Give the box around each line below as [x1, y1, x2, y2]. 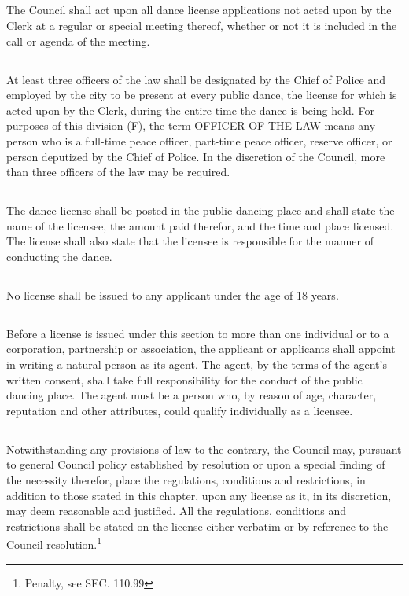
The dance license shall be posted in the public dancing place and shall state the [6, 202, 395, 219]
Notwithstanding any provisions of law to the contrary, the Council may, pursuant [6, 440, 402, 457]
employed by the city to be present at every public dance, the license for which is [6, 86, 397, 103]
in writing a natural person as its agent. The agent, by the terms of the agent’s [6, 356, 387, 373]
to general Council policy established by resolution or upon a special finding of [6, 456, 385, 473]
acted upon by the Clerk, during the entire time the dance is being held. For [6, 101, 374, 118]
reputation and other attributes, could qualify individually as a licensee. [6, 402, 353, 418]
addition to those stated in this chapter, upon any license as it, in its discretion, [6, 487, 392, 503]
